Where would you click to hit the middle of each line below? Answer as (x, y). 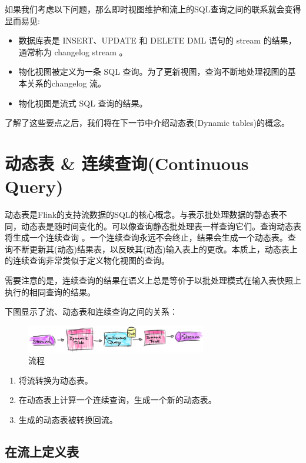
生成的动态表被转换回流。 (68, 419)
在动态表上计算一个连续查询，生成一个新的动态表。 (117, 400)
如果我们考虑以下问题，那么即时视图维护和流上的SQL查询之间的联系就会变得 (153, 9)
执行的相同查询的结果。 (50, 292)
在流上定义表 (42, 451)
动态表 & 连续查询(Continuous (127, 163)
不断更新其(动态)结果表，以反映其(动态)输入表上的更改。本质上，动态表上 (155, 249)
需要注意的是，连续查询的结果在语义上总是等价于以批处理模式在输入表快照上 (153, 280)
